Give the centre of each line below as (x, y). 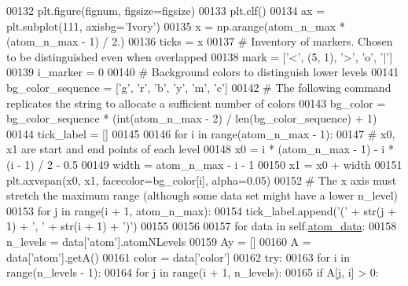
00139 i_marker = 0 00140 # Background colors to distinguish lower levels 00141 (203, 72)
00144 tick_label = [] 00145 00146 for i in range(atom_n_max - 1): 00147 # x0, (201, 133)
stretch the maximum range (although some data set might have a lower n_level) (202, 195)
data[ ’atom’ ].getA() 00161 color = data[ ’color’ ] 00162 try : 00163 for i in (178, 257)
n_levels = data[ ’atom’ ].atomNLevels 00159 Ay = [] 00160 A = (159, 241)
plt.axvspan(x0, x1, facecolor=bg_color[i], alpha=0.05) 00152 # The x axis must (202, 180)
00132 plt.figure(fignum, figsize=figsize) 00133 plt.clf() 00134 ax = (166, 10)
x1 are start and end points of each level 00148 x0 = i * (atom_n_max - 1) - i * (200, 149)
